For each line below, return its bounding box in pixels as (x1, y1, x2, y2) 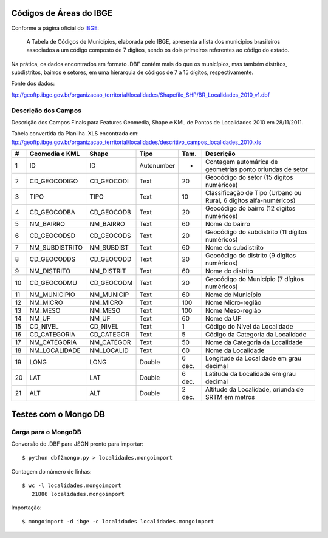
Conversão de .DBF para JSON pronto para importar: (11, 440, 144, 448)
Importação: (11, 504, 42, 511)
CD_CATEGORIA (29, 330, 76, 339)
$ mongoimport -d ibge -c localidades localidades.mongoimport (22, 518, 214, 525)
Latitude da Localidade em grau (205, 370, 296, 378)
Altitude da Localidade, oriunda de (205, 386, 304, 394)
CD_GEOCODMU (29, 279, 77, 287)
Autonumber (139, 162, 176, 170)
